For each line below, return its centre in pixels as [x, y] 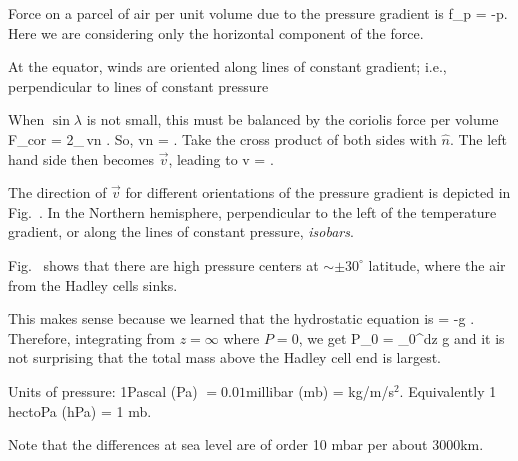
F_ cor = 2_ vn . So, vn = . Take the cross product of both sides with [222, 138]
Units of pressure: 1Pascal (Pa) [103, 390]
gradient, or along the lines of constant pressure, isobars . [181, 231]
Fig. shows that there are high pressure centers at [163, 264]
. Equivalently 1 [448, 390]
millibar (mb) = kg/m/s [320, 390]
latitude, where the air [437, 264]
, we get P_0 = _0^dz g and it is [401, 337]
